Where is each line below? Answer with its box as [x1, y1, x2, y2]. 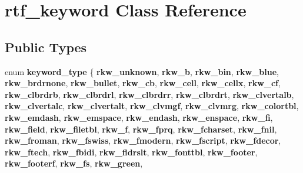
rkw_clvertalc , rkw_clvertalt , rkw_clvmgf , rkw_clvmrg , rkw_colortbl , [5, 100, 299, 112]
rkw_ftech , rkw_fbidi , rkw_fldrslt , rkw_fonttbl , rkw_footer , [5, 145, 258, 158]
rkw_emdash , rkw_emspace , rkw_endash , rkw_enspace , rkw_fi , [5, 111, 273, 123]
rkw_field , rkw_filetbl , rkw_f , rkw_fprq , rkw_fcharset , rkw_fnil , [5, 123, 277, 135]
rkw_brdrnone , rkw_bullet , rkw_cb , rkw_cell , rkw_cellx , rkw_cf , [5, 77, 281, 89]
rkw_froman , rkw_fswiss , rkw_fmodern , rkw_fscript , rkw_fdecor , [5, 134, 281, 147]
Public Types [5, 38, 87, 56]
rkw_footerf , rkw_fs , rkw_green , [5, 157, 143, 169]
